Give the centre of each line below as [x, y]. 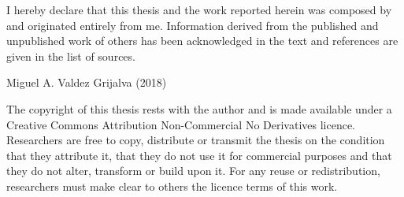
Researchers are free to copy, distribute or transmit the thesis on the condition [196, 140]
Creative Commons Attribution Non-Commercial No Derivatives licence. [181, 124]
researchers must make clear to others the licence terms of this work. [172, 186]
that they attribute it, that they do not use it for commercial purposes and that [199, 155]
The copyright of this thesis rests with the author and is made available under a [199, 108]
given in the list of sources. [71, 56]
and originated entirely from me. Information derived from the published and [193, 25]
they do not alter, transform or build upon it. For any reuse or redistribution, [193, 171]
